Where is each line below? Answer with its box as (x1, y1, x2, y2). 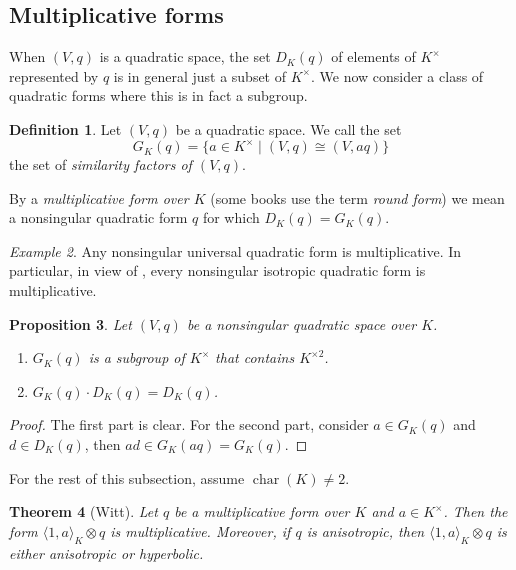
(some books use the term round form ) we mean (210, 187, 505, 208)
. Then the (443, 501, 508, 522)
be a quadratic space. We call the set (175, 118, 402, 139)
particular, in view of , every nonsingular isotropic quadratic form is (9, 260, 426, 281)
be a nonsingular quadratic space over (186, 313, 417, 334)
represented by (9, 65, 99, 86)
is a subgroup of (88, 347, 185, 368)
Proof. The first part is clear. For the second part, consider (9, 414, 369, 435)
